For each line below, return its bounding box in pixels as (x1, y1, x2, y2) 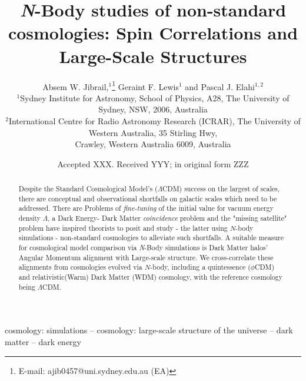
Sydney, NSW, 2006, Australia (98, 103, 208, 115)
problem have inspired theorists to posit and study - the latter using (18, 223, 228, 233)
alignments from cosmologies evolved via (18, 262, 142, 272)
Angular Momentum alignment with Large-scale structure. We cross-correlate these (18, 252, 274, 262)
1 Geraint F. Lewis (112, 78, 179, 92)
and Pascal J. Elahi (185, 80, 255, 92)
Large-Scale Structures (59, 44, 247, 68)
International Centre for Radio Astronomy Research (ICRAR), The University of (8, 114, 301, 127)
